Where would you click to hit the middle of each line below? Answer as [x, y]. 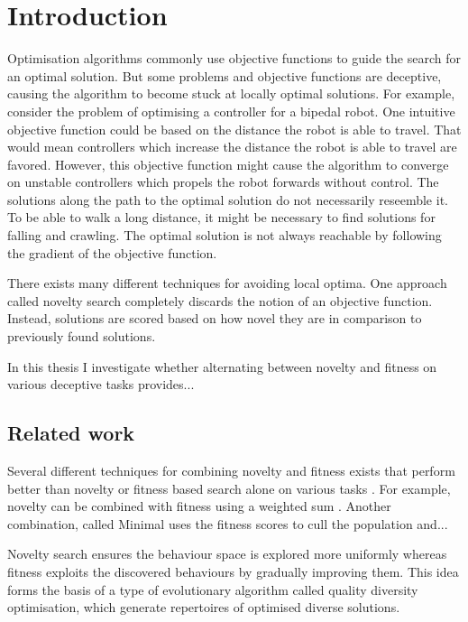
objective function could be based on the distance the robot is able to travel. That [234, 129]
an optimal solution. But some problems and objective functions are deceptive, [225, 75]
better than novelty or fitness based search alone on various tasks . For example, [229, 488]
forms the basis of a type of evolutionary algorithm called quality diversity [213, 589]
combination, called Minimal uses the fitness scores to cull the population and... [228, 523]
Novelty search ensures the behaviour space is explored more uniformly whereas [227, 554]
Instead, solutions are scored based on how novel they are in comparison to [215, 318]
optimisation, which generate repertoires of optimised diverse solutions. [204, 607]
